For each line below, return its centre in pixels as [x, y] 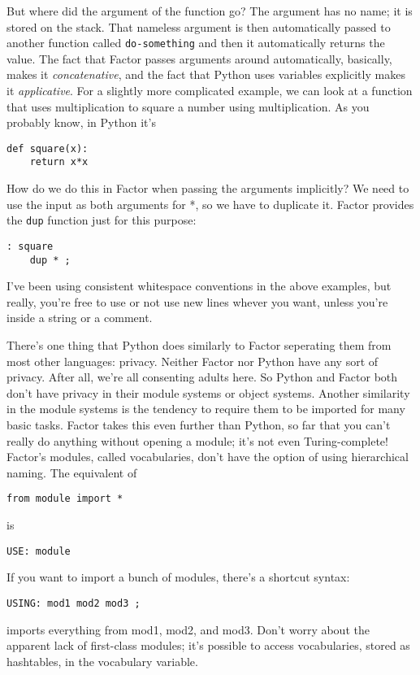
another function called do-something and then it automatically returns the [196, 43]
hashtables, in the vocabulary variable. [102, 661]
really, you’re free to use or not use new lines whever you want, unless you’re [197, 301]
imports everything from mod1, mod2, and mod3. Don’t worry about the [188, 629]
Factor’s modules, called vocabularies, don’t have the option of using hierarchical [208, 457]
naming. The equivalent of [72, 472]
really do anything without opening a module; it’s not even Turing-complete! [197, 440]
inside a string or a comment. [80, 318]
